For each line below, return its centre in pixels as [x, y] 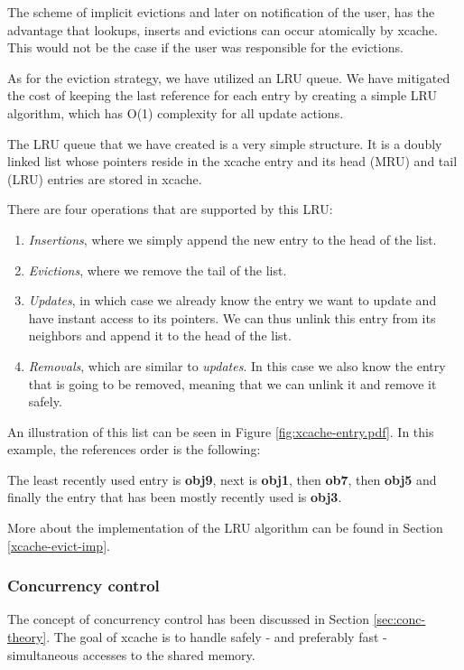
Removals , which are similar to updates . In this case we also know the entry [237, 365]
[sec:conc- [399, 619]
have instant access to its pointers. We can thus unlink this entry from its [232, 317]
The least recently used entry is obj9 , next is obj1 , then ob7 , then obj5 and [222, 479]
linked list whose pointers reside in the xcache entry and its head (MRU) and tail [232, 161]
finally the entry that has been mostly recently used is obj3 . [175, 497]
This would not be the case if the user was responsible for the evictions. [205, 47]
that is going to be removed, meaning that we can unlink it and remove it [232, 383]
